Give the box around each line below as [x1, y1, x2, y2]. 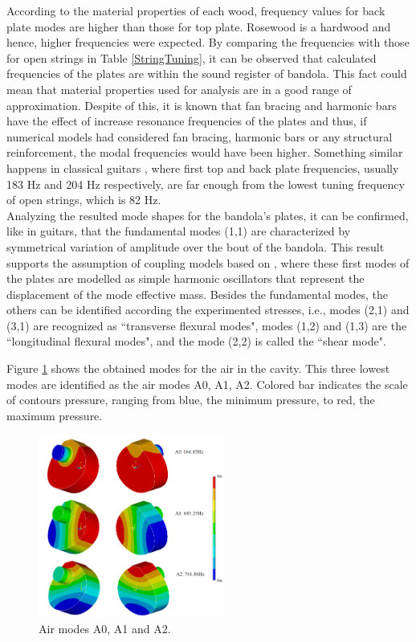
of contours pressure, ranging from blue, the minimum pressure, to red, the [6, 391, 375, 408]
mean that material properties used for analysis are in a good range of [6, 80, 352, 97]
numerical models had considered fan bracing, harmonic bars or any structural [6, 128, 393, 145]
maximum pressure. [6, 407, 103, 423]
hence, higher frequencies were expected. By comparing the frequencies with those [6, 34, 410, 51]
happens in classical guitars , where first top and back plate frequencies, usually [6, 159, 399, 176]
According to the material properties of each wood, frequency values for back [6, 2, 385, 18]
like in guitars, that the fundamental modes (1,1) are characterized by [6, 223, 351, 239]
